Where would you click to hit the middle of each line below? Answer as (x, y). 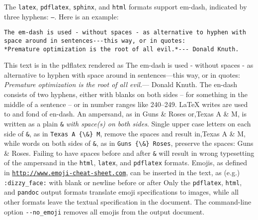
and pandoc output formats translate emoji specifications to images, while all (121, 192)
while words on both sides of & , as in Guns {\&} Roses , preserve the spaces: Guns (129, 143)
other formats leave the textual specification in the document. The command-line (128, 202)
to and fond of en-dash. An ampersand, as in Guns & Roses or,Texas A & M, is (125, 114)
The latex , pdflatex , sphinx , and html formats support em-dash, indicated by (126, 6)
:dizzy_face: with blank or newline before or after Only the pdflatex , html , (123, 182)
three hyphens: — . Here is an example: (61, 16)
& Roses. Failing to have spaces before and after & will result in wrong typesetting (129, 153)
